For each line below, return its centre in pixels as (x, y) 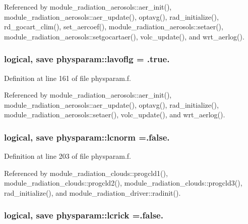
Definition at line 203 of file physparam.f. (68, 156)
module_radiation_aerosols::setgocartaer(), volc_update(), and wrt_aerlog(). (124, 36)
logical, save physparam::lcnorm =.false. (87, 137)
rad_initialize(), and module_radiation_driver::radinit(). (92, 192)
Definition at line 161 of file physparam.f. (68, 78)
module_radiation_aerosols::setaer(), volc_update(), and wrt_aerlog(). (115, 115)
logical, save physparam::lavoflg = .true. (87, 59)
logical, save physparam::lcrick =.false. (84, 215)
